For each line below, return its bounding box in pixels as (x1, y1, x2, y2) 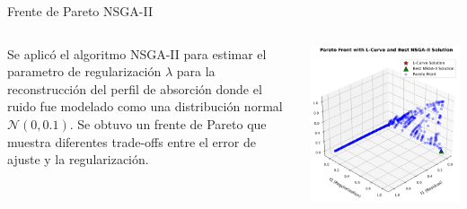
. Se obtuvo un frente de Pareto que (69, 114, 267, 133)
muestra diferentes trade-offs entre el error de (7, 132, 256, 151)
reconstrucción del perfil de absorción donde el (7, 79, 262, 98)
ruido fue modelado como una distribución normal (7, 97, 283, 116)
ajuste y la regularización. (7, 150, 149, 169)
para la (176, 62, 216, 81)
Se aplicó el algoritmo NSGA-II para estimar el (7, 44, 267, 63)
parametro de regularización (7, 62, 162, 81)
